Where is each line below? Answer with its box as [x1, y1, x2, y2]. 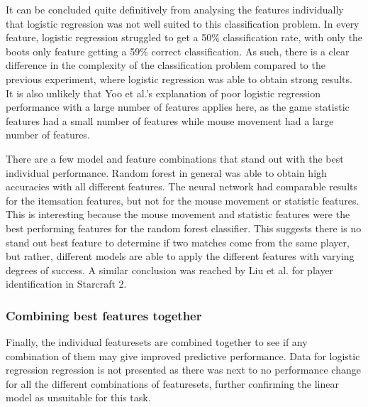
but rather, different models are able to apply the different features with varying [6, 249, 355, 264]
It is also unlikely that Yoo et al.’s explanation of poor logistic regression [6, 85, 320, 100]
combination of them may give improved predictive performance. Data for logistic [6, 348, 360, 363]
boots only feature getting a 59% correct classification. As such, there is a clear [6, 43, 350, 58]
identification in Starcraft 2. [6, 276, 127, 291]
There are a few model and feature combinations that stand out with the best [6, 151, 344, 165]
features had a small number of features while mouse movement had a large [6, 113, 334, 128]
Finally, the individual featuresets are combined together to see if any [6, 335, 308, 349]
